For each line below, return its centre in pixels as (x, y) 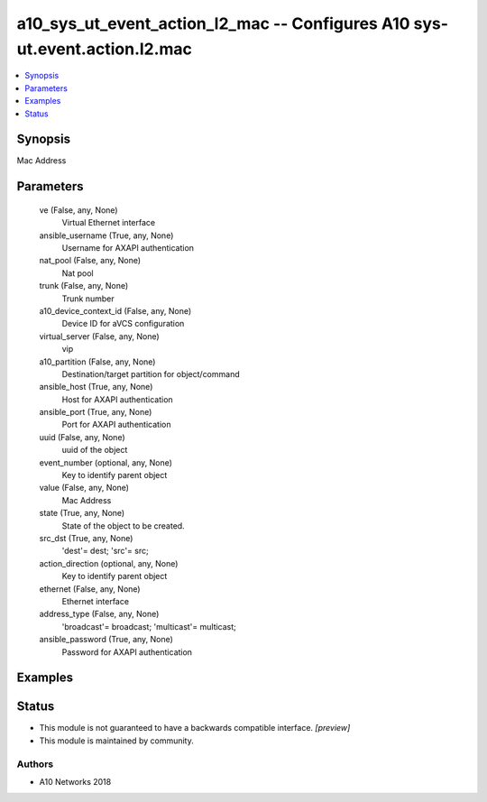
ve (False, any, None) (78, 210)
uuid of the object (95, 450)
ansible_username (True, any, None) (106, 235)
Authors (35, 764)
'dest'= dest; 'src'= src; (105, 551)
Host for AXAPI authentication (117, 399)
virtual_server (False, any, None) (99, 336)
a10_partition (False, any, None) (97, 362)
